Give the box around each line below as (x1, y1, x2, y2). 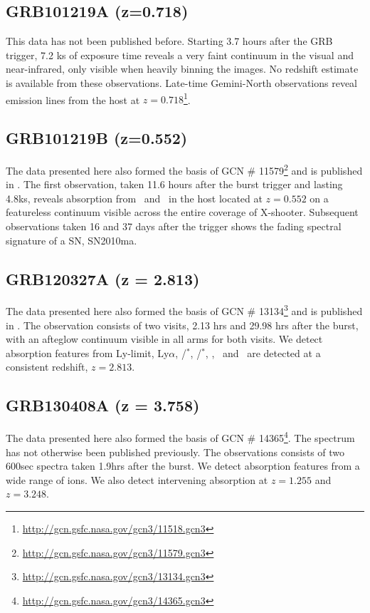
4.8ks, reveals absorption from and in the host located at (6, 190, 263, 205)
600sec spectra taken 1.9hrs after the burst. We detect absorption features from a (6, 458, 360, 473)
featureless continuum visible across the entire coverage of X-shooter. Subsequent (6, 205, 359, 220)
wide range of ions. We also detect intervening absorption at (6, 472, 268, 487)
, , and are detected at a (205, 345, 321, 360)
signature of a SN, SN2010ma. (6, 232, 137, 247)
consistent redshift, (6, 359, 88, 374)
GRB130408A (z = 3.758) (6, 394, 200, 416)
